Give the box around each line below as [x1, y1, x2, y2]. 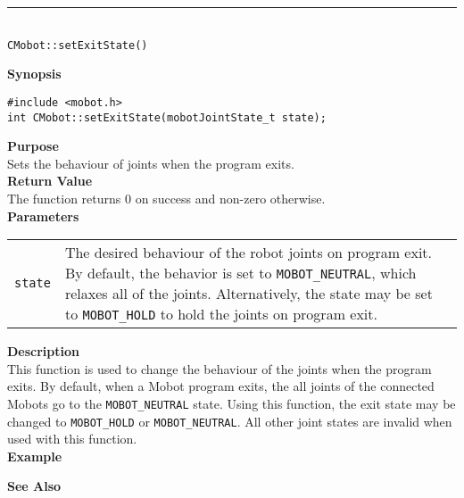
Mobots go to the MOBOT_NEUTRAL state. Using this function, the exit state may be [7, 394, 456, 412]
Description [7, 342, 80, 361]
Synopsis [7, 64, 62, 83]
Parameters [7, 206, 79, 225]
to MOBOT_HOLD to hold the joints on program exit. [64, 303, 377, 325]
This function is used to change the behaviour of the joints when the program [7, 359, 432, 378]
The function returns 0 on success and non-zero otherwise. [7, 188, 326, 207]
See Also [7, 477, 62, 495]
